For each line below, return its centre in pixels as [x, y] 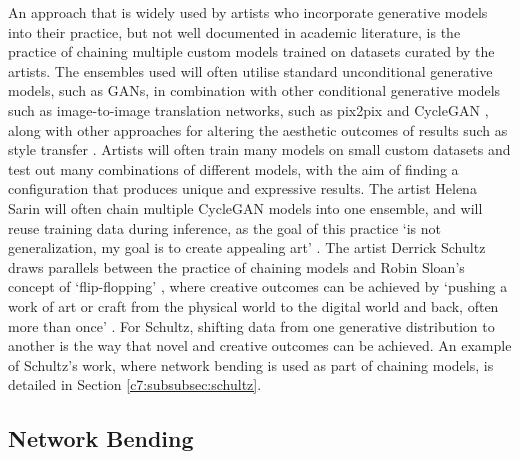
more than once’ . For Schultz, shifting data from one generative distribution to [251, 325]
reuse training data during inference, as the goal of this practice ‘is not [224, 227]
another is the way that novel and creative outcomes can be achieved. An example [260, 345]
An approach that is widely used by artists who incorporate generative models [248, 12]
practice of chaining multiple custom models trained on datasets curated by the [251, 51]
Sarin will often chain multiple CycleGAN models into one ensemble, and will [245, 207]
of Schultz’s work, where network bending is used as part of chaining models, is [251, 364]
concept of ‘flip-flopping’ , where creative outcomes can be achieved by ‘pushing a [258, 286]
